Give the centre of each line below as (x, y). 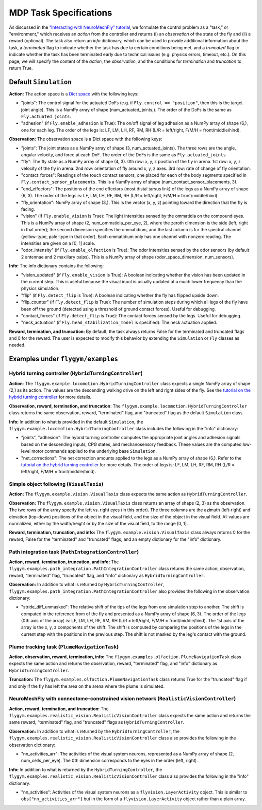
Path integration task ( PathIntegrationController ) (74, 552)
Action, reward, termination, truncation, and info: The (64, 562)
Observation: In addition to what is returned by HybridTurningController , (87, 585)
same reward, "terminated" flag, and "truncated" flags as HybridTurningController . (97, 722)
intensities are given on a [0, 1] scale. (58, 243)
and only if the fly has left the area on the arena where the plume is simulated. (87, 686)
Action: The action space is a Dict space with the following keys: (74, 94)
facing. (28, 209)
